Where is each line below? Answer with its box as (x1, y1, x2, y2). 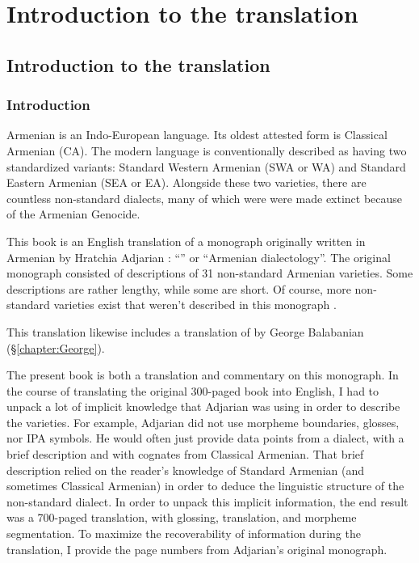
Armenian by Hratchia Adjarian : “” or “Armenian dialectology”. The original (6, 248, 391, 265)
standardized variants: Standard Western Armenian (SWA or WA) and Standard (6, 158, 406, 175)
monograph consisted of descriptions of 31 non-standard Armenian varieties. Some (6, 265, 413, 281)
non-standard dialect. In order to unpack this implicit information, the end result (6, 493, 409, 510)
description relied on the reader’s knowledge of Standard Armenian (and (6, 461, 364, 478)
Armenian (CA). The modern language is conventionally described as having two (6, 142, 407, 159)
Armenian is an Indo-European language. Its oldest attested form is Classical (6, 126, 388, 143)
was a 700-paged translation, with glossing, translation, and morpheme (6, 509, 357, 526)
